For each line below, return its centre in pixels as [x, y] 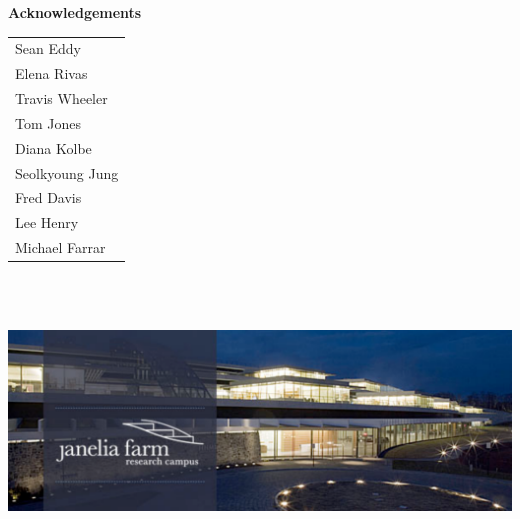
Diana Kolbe [53, 147]
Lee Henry [47, 222]
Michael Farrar [60, 247]
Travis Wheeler [61, 98]
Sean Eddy [48, 48]
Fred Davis [48, 197]
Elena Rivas [51, 73]
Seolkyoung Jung [67, 172]
